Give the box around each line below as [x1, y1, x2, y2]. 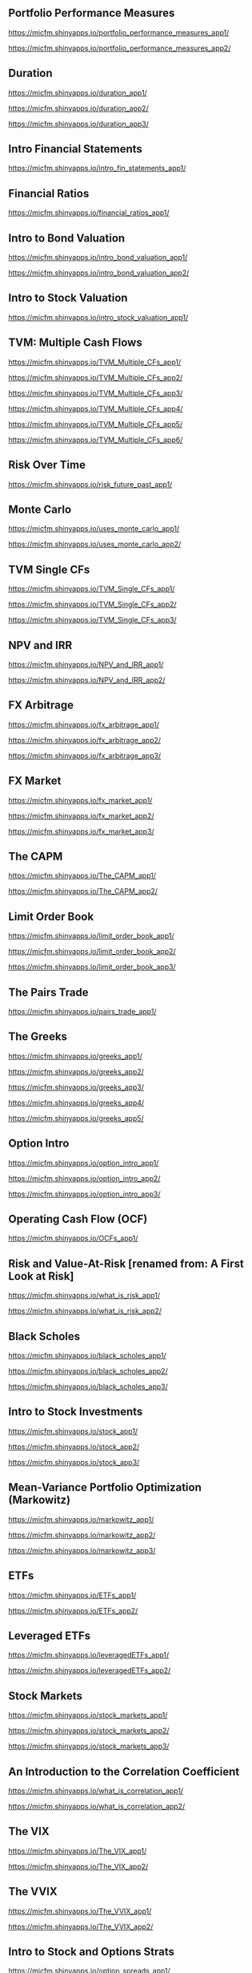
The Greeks [8, 1030, 68, 1044]
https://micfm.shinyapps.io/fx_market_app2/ [8, 810, 154, 821]
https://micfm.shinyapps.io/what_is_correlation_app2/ [8, 1801, 186, 1811]
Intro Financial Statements [8, 142, 142, 156]
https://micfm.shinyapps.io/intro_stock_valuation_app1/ [8, 312, 189, 322]
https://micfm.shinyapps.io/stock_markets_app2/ [8, 1726, 170, 1736]
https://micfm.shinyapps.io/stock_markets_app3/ [8, 1741, 170, 1752]
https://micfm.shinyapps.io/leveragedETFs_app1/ [8, 1650, 170, 1660]
